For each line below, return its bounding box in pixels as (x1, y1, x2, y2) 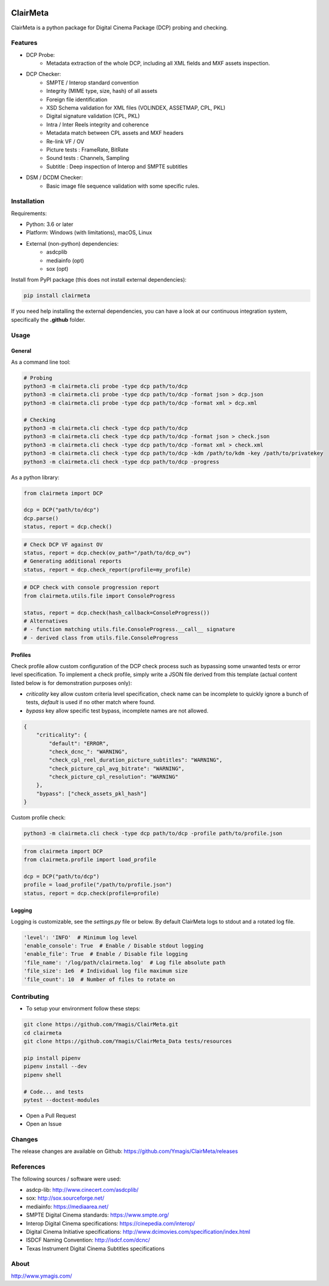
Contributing (11, 992, 49, 1001)
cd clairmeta (23, 1030, 62, 1036)
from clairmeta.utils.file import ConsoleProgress (23, 592, 176, 599)
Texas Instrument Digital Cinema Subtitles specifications (26, 1245, 165, 1252)
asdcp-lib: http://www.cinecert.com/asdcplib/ (26, 1186, 139, 1193)
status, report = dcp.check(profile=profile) (23, 890, 160, 896)
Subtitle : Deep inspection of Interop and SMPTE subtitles (46, 162, 188, 170)
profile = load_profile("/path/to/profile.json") (23, 882, 172, 888)
